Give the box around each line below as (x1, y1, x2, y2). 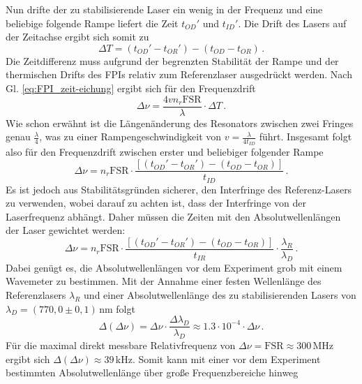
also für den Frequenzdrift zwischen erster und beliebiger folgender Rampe (6, 145, 324, 159)
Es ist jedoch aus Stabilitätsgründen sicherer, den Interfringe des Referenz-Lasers (6, 182, 352, 196)
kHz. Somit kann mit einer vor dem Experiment (115, 351, 321, 366)
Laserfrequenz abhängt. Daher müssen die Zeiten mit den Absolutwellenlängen (6, 209, 341, 223)
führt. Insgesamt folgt (259, 129, 352, 144)
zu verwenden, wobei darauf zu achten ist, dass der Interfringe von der (6, 195, 306, 210)
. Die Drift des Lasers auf (238, 15, 347, 30)
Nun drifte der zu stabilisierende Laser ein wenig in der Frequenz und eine (6, 2, 323, 16)
